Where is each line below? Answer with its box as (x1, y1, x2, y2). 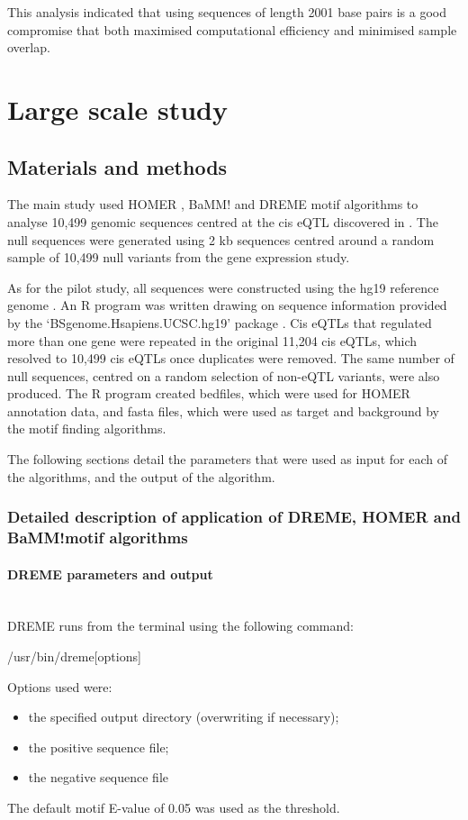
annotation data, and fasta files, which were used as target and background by (7, 401, 439, 420)
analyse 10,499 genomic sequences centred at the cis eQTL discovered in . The (7, 212, 438, 231)
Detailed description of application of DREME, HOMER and (7, 506, 461, 528)
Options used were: (7, 677, 112, 696)
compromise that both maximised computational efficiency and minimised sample (7, 20, 457, 39)
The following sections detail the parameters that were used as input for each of (7, 450, 447, 469)
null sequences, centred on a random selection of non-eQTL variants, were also (7, 366, 440, 385)
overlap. (7, 38, 50, 57)
